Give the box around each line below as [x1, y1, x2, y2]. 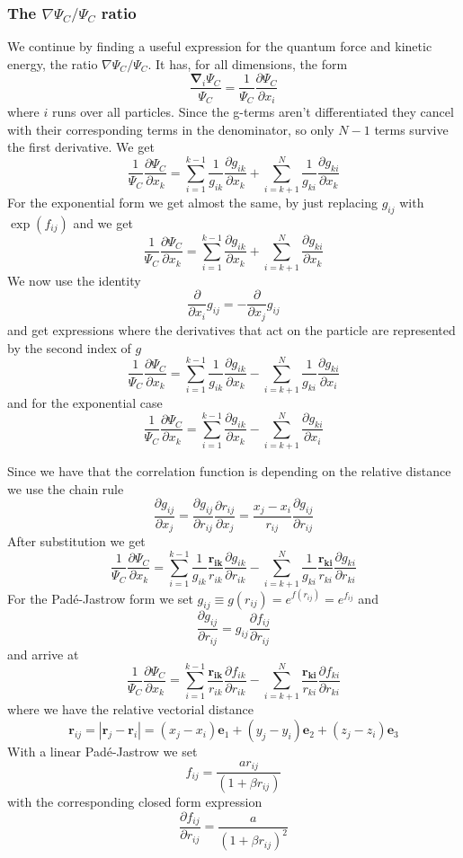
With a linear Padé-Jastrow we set [7, 742, 198, 761]
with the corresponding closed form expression [7, 792, 263, 810]
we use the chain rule [7, 479, 124, 498]
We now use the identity [7, 270, 141, 289]
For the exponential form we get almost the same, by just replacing [7, 192, 378, 211]
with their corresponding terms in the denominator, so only [7, 119, 334, 138]
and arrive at [7, 644, 79, 663]
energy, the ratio [7, 54, 98, 73]
